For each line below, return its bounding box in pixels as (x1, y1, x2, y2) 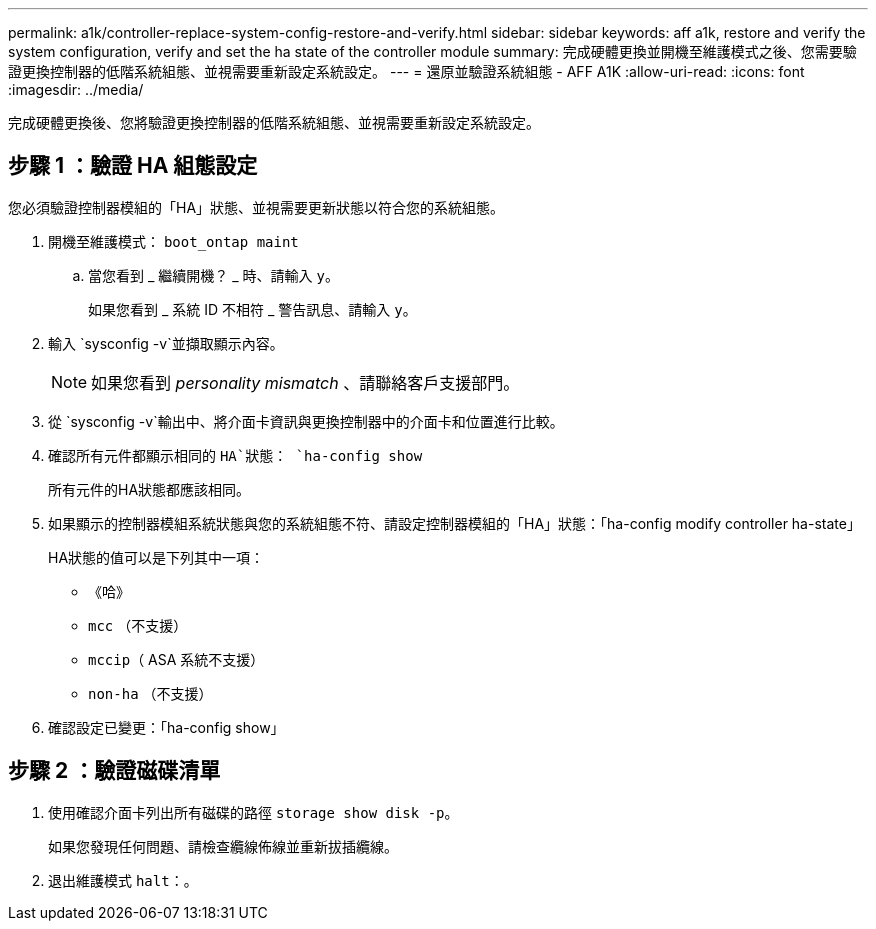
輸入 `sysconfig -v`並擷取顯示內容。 (48, 334, 284, 352)
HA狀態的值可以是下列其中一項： (48, 548, 265, 566)
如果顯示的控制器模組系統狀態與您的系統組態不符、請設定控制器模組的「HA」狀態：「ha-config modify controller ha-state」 (48, 514, 861, 532)
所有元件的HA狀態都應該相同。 (48, 480, 251, 498)
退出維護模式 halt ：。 (48, 871, 198, 889)
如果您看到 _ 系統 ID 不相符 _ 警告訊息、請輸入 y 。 (88, 300, 417, 318)
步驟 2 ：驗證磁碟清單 (8, 758, 221, 784)
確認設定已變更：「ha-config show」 (48, 718, 285, 736)
